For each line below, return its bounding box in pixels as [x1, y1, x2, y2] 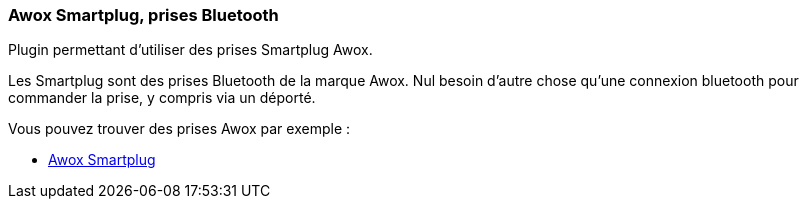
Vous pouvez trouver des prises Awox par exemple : [8, 120, 351, 138]
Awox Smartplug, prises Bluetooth [8, 5, 279, 25]
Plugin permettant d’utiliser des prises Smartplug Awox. [8, 41, 373, 59]
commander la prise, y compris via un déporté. [8, 89, 316, 107]
